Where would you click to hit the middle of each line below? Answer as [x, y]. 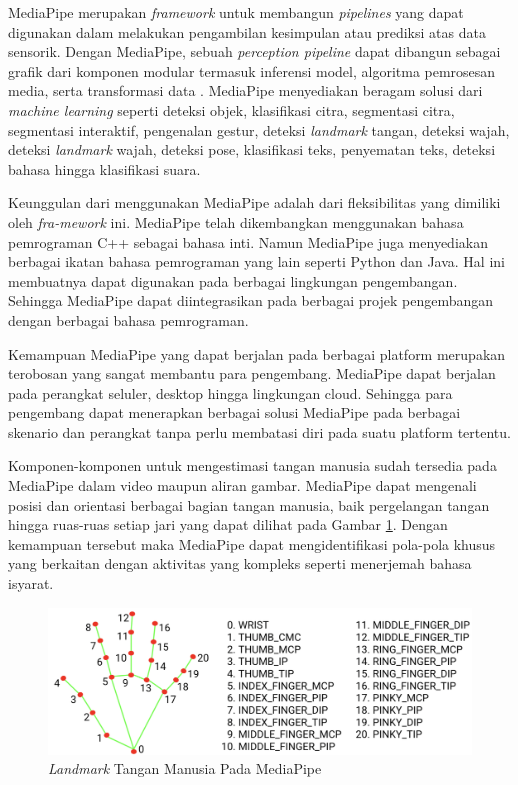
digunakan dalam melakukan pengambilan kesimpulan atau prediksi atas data [247, 31]
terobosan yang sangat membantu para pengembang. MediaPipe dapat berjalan [252, 373]
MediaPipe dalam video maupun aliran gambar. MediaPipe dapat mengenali [242, 485]
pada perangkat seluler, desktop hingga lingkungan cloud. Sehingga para [230, 392]
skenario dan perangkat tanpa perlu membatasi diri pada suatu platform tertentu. [259, 431]
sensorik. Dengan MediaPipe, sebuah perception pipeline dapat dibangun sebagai [254, 51]
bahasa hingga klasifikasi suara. [104, 168]
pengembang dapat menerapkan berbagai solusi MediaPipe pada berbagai [234, 412]
